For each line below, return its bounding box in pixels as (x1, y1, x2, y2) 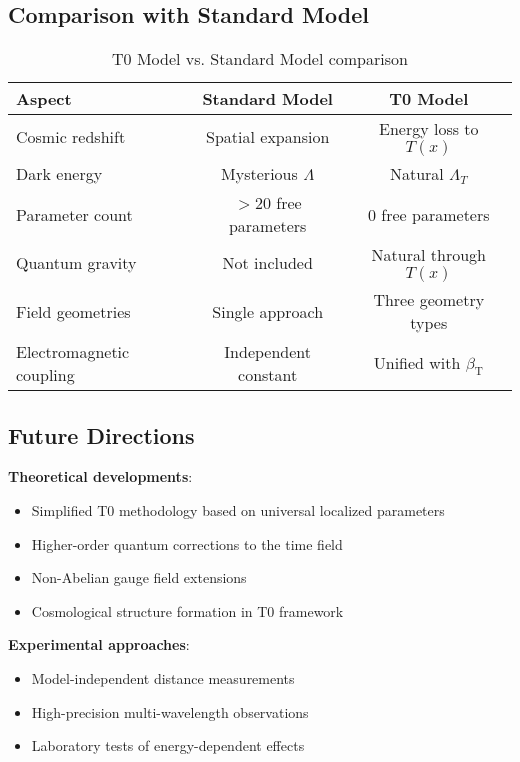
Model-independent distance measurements (31, 667, 295, 688)
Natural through (371, 243, 486, 267)
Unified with (373, 351, 461, 375)
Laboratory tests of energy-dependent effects (31, 735, 305, 756)
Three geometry (373, 288, 485, 312)
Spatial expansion (206, 125, 330, 149)
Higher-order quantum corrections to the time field (31, 533, 343, 554)
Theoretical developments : (8, 466, 193, 487)
